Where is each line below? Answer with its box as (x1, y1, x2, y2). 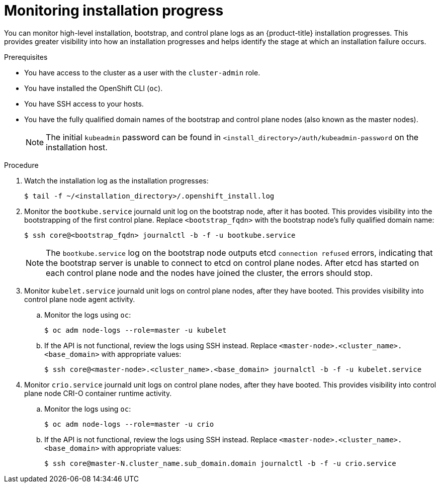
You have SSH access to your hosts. (24, 99, 144, 108)
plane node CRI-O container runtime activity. (24, 388, 172, 398)
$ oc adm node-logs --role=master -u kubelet (44, 326, 227, 334)
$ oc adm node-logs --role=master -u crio (44, 420, 214, 428)
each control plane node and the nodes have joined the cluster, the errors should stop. (46, 267, 373, 278)
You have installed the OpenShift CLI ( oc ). (24, 83, 163, 92)
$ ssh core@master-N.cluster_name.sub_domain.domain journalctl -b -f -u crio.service (44, 459, 396, 467)
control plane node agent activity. (24, 295, 135, 304)
